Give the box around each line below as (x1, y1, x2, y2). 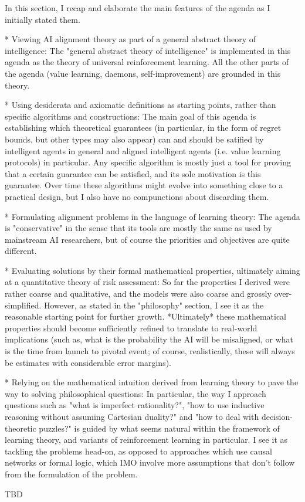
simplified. (5, 299, 42, 311)
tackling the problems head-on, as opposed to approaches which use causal (5, 445, 272, 457)
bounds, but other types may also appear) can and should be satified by (5, 133, 264, 145)
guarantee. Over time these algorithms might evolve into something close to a (5, 179, 283, 191)
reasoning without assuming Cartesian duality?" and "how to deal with (5, 411, 259, 422)
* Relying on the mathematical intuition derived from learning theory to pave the (5, 376, 299, 388)
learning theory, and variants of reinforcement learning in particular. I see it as (5, 433, 288, 446)
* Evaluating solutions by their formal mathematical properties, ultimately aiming (5, 264, 300, 276)
